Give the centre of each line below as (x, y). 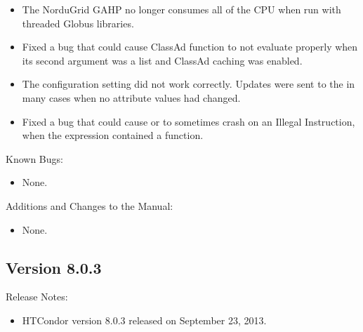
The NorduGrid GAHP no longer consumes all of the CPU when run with (181, 9)
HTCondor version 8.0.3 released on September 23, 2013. (144, 320)
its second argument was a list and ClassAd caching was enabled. (162, 60)
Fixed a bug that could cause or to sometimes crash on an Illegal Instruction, (189, 121)
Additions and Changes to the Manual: (90, 205)
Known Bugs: (34, 158)
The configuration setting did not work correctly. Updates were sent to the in (189, 84)
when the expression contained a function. (113, 135)
